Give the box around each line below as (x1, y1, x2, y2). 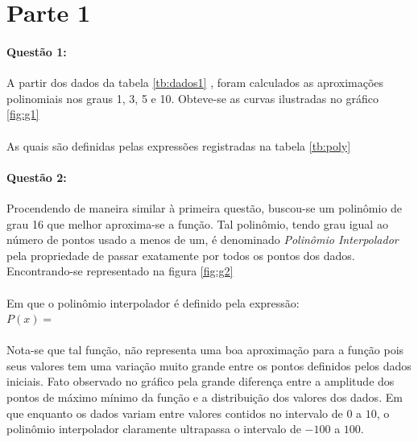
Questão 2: (6, 168, 67, 185)
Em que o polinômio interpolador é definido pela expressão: (6, 294, 300, 311)
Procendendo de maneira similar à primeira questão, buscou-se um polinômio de (6, 199, 403, 216)
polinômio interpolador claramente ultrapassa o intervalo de (6, 420, 301, 437)
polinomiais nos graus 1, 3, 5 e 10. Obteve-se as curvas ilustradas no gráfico (6, 89, 379, 106)
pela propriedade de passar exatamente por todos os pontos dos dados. (6, 246, 355, 263)
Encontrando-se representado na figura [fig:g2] (6, 262, 234, 279)
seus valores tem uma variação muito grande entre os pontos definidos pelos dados (6, 357, 412, 374)
